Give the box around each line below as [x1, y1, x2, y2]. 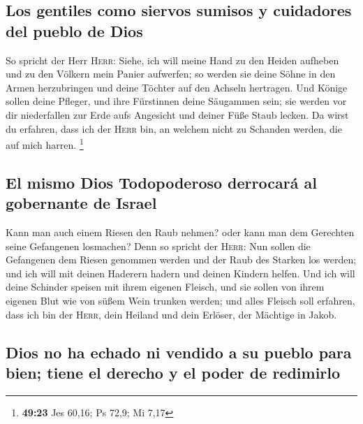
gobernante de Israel [6, 192, 157, 214]
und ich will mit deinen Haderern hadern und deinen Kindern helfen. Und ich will [6, 265, 355, 280]
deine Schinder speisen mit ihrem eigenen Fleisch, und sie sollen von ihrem [6, 279, 325, 294]
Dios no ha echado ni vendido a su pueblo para [6, 341, 352, 363]
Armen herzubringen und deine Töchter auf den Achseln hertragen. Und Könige [6, 80, 348, 94]
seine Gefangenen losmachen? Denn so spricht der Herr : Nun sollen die [6, 238, 311, 253]
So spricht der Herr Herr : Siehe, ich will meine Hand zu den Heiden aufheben [6, 52, 339, 67]
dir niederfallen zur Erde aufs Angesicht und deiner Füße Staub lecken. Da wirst [6, 107, 349, 122]
